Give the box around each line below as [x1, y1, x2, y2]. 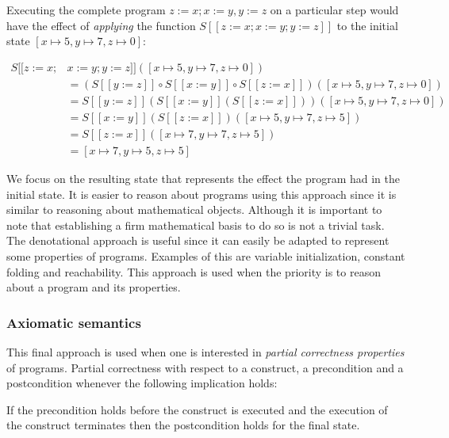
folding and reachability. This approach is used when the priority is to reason [6, 263, 381, 280]
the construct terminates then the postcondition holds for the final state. [6, 417, 360, 433]
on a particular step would [270, 2, 399, 17]
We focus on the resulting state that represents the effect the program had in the [6, 169, 400, 186]
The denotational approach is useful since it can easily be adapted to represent [6, 232, 390, 249]
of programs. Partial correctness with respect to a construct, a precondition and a [6, 359, 404, 375]
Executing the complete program [6, 2, 166, 17]
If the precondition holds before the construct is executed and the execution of [6, 401, 388, 417]
